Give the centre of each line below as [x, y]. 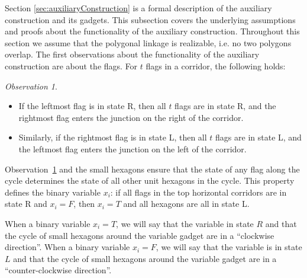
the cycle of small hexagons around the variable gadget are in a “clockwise [140, 235]
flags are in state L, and [258, 137]
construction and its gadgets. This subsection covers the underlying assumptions [150, 19]
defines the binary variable [53, 192]
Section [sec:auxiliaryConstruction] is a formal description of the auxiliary [138, 8]
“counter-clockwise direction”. [58, 270]
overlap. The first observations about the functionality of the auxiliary [132, 54]
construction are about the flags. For [71, 65]
